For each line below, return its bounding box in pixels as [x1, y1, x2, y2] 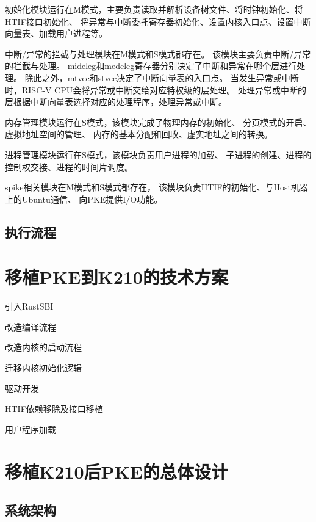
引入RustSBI [5, 300, 54, 313]
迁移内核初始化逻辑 [5, 361, 82, 374]
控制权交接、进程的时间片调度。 [5, 160, 133, 173]
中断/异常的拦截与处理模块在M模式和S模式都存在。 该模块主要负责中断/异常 [5, 47, 311, 60]
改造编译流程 [5, 320, 56, 333]
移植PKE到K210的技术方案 [5, 264, 228, 289]
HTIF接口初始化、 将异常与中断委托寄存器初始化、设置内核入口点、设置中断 [5, 15, 311, 27]
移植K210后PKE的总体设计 [5, 459, 228, 484]
